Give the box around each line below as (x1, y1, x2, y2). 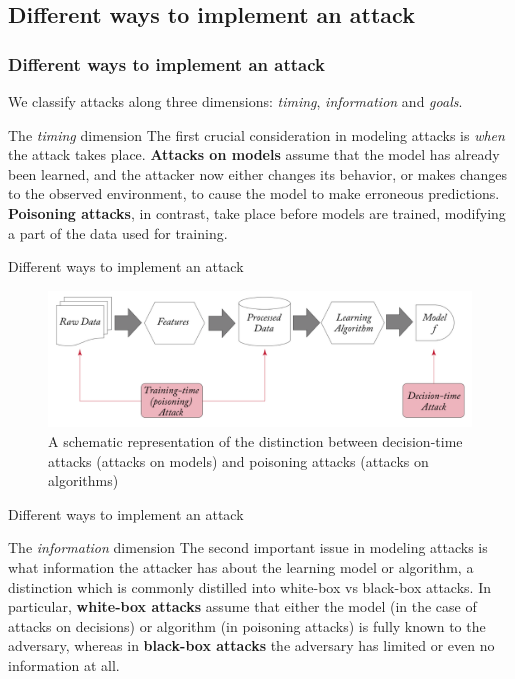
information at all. (8, 654, 120, 675)
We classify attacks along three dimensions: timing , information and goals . (8, 91, 463, 111)
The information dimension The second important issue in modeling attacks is (8, 537, 488, 558)
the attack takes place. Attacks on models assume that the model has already (8, 144, 500, 165)
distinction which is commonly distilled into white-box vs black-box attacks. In (8, 576, 491, 597)
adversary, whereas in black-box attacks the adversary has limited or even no (8, 635, 495, 656)
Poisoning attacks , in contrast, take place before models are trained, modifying (8, 202, 506, 223)
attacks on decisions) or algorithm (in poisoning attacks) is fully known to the (8, 615, 486, 636)
